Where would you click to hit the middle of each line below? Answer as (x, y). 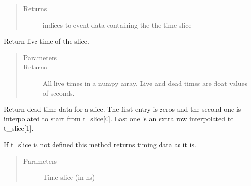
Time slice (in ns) (69, 177)
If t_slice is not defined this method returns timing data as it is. (100, 144)
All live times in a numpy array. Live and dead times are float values (145, 83)
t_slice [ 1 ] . (19, 128)
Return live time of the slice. (46, 41)
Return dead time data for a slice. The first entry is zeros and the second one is (123, 109)
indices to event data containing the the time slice (117, 25)
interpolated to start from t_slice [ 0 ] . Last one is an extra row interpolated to (119, 118)
